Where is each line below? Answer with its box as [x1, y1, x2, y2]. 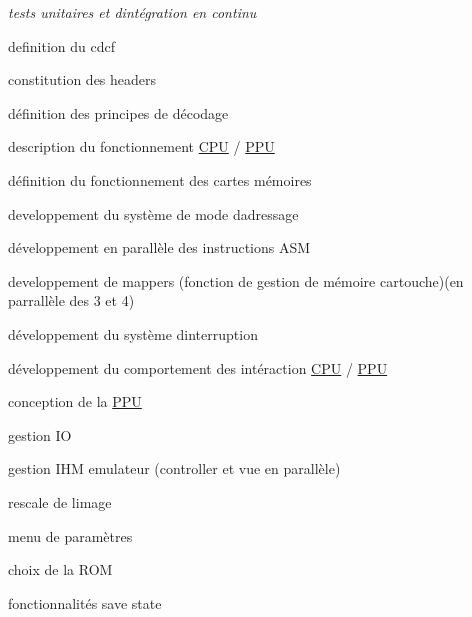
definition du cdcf [8, 35, 115, 56]
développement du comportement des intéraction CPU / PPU [8, 357, 388, 378]
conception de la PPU [8, 391, 142, 412]
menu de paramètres [8, 525, 133, 546]
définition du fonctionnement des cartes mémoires [8, 169, 312, 190]
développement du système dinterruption [8, 323, 258, 344]
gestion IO [8, 424, 72, 445]
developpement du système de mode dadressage [8, 203, 299, 224]
